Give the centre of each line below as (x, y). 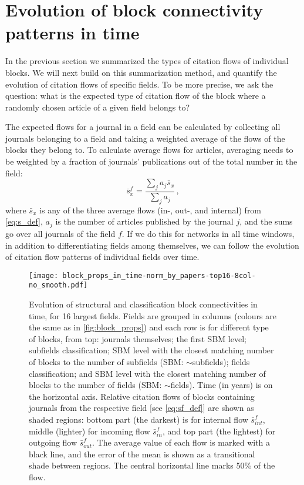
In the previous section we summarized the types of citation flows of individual (147, 61)
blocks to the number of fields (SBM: (95, 385)
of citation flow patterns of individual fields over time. (102, 257)
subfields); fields (221, 361)
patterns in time (72, 33)
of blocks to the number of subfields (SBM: (106, 361)
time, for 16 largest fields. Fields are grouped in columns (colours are (153, 315)
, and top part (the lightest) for (219, 431)
